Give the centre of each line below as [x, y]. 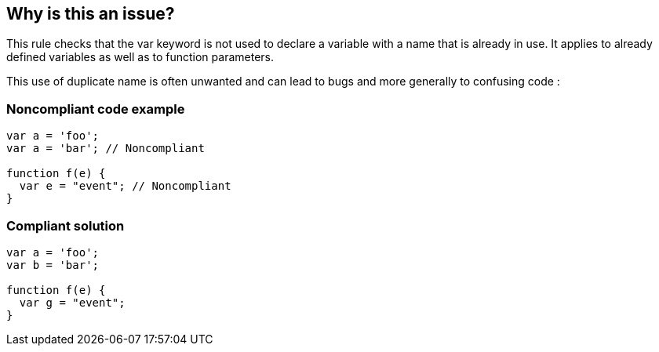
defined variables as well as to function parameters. [140, 57]
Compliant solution [66, 225]
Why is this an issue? [91, 14]
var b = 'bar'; [53, 265]
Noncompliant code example [96, 109]
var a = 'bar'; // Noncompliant [106, 149]
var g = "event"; [72, 302]
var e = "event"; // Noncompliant [125, 186]
